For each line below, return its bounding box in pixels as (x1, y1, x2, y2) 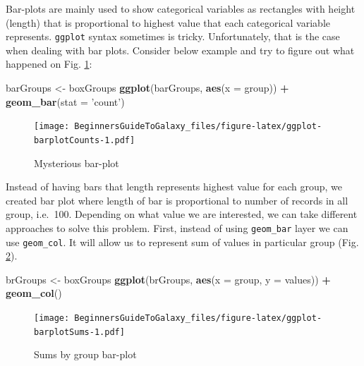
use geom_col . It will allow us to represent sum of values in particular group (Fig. (6, 234, 359, 249)
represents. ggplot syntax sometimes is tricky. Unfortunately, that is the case (6, 29, 340, 44)
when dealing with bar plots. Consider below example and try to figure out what (6, 42, 355, 57)
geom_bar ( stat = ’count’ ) (6, 94, 125, 109)
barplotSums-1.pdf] (34, 327, 125, 337)
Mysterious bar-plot (34, 155, 119, 170)
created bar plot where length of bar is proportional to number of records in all (6, 193, 348, 207)
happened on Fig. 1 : (6, 56, 92, 71)
